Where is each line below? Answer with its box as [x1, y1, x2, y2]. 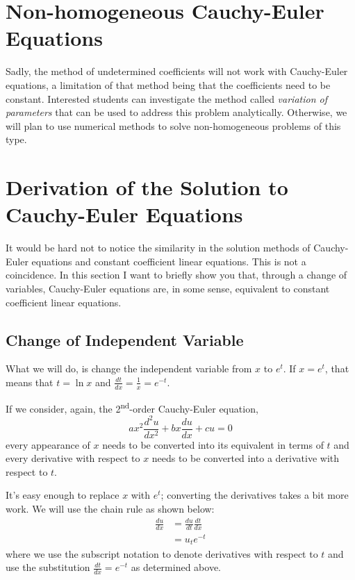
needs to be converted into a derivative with [151, 451, 340, 465]
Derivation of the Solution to [6, 173, 288, 201]
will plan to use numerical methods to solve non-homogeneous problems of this [6, 118, 341, 133]
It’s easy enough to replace [6, 488, 119, 502]
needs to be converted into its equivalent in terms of [102, 437, 324, 451]
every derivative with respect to [6, 451, 140, 465]
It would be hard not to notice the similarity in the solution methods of [6, 240, 311, 255]
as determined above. [131, 560, 221, 574]
